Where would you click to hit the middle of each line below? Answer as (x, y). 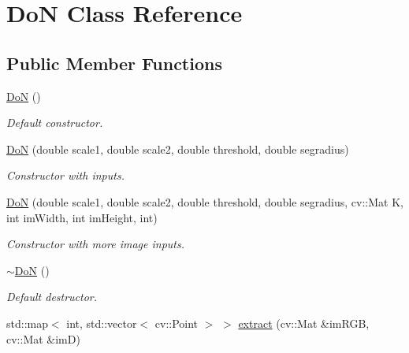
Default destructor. (52, 297)
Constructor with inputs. (65, 175)
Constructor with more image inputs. (95, 244)
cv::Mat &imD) (43, 338)
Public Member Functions (114, 63)
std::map (27, 323)
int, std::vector (102, 323)
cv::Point (177, 323)
